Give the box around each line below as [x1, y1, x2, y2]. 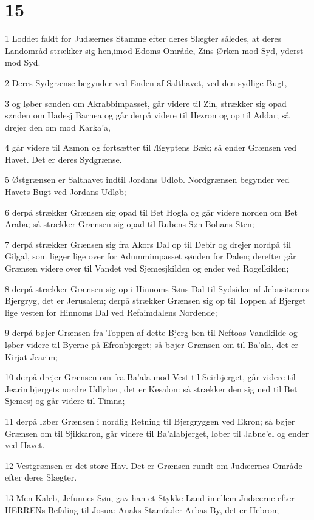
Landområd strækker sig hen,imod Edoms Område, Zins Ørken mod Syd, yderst [5, 44, 304, 56]
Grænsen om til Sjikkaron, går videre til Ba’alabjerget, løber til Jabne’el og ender [5, 426, 309, 439]
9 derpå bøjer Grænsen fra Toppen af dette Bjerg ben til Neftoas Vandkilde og [5, 326, 298, 339]
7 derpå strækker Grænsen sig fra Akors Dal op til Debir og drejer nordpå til [5, 238, 291, 250]
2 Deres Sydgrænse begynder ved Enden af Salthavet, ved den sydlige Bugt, [5, 76, 287, 89]
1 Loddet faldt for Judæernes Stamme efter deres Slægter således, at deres [5, 32, 282, 45]
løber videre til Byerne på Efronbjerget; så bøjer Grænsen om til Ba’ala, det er [5, 338, 298, 351]
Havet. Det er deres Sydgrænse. [5, 152, 122, 165]
